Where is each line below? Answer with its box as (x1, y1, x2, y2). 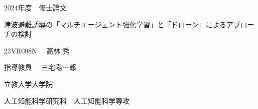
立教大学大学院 (4, 78, 53, 89)
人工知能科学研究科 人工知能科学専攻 (4, 95, 129, 106)
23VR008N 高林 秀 (4, 45, 70, 55)
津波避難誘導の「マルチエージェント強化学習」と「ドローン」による (4, 19, 227, 29)
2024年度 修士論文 (4, 2, 67, 12)
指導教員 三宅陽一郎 (4, 62, 76, 72)
